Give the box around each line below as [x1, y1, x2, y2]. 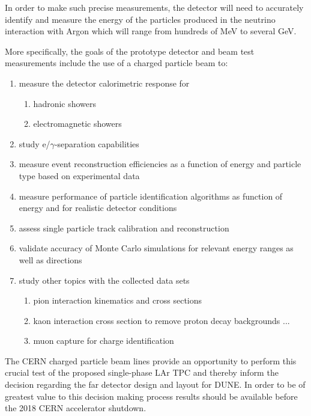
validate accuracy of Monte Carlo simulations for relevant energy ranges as [19, 242, 294, 254]
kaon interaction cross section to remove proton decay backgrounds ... [33, 314, 290, 326]
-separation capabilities [54, 137, 139, 150]
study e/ [19, 137, 50, 150]
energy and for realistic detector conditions [19, 201, 177, 214]
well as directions [19, 253, 82, 266]
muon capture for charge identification [33, 334, 174, 347]
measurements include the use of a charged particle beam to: [5, 57, 228, 69]
